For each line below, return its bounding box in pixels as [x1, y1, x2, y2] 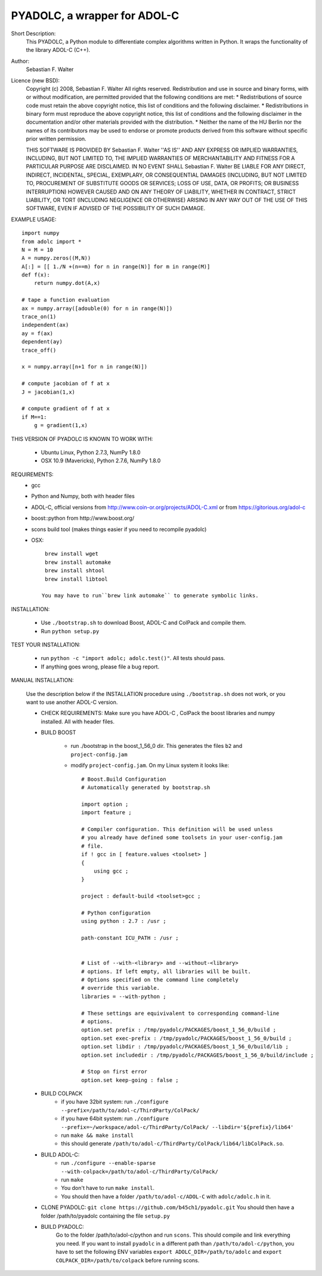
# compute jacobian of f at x [21, 380, 110, 387]
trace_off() [21, 346, 57, 354]
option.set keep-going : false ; [81, 1076, 179, 1084]
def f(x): [21, 272, 50, 278]
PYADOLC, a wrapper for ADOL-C [11, 9, 179, 22]
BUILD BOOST [41, 729, 76, 736]
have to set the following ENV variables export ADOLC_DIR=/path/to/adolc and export [55, 1249, 282, 1256]
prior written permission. [26, 135, 86, 143]
